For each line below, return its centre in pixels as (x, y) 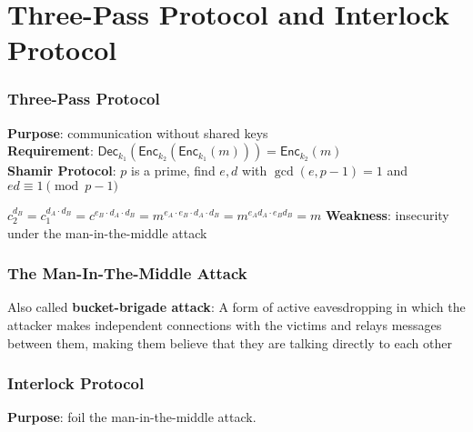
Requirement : (50, 151)
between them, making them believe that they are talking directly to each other (230, 342)
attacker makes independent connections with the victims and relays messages (225, 324)
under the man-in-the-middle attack (107, 232)
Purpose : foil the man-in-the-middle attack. (132, 417)
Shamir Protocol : (62, 171)
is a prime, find (173, 171)
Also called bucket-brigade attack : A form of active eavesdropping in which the (236, 307)
